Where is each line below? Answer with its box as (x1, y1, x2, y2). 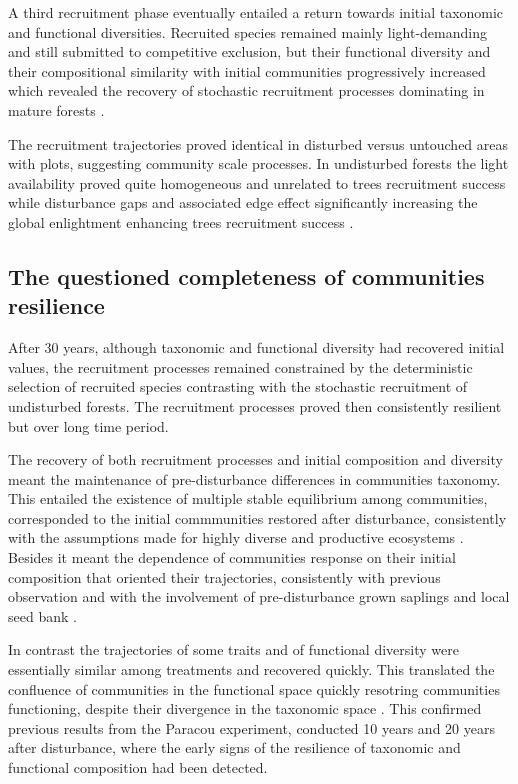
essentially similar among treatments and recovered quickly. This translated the (8, 659, 495, 680)
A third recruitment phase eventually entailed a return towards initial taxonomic (8, 2, 504, 22)
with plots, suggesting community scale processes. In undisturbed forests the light (8, 153, 509, 174)
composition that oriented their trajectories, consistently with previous (8, 566, 441, 587)
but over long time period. (8, 415, 169, 436)
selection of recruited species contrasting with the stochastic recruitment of (8, 376, 468, 397)
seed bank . (8, 605, 77, 626)
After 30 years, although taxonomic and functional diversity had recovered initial (8, 337, 505, 358)
